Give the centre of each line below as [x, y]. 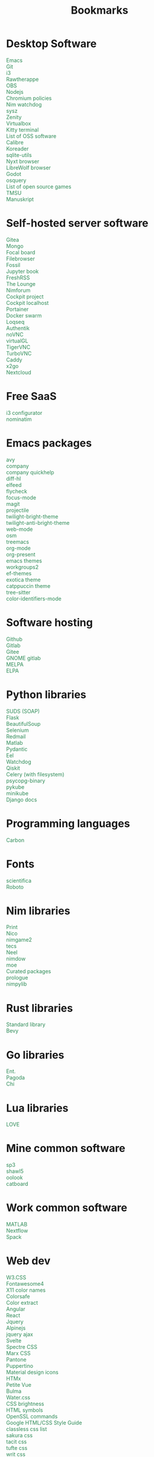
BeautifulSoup [23, 723]
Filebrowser [21, 259]
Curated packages [29, 971]
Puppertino [20, 1366]
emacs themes [24, 561]
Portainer [17, 309]
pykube [15, 787]
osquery [16, 180]
